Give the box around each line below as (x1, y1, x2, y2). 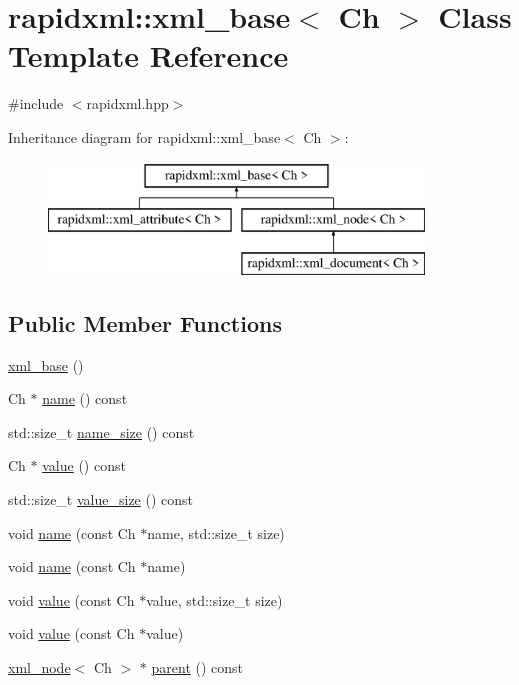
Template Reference (8, 35, 289, 76)
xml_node (8, 657, 71, 678)
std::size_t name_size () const (8, 421, 195, 442)
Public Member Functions (8, 307, 282, 338)
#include (8, 93, 64, 114)
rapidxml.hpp (86, 93, 169, 114)
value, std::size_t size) (146, 589, 283, 610)
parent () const (151, 657, 244, 678)
